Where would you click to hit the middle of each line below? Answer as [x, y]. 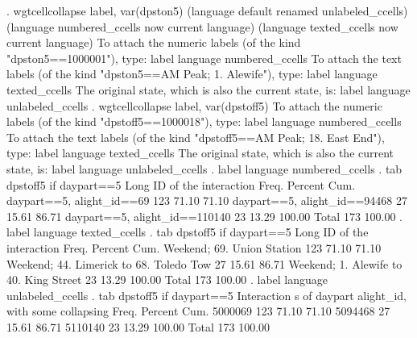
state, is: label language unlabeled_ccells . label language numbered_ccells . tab [204, 168]
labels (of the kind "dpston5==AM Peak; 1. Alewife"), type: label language [192, 74]
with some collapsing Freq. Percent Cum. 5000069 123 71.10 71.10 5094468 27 [198, 311]
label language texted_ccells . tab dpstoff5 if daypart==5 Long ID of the [188, 232]
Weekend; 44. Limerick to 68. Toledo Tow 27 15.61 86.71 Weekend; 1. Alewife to [204, 263]
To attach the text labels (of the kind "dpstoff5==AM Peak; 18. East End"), [196, 137]
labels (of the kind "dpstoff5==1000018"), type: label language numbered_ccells [204, 121]
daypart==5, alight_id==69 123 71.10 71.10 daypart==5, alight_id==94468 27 [207, 200]
